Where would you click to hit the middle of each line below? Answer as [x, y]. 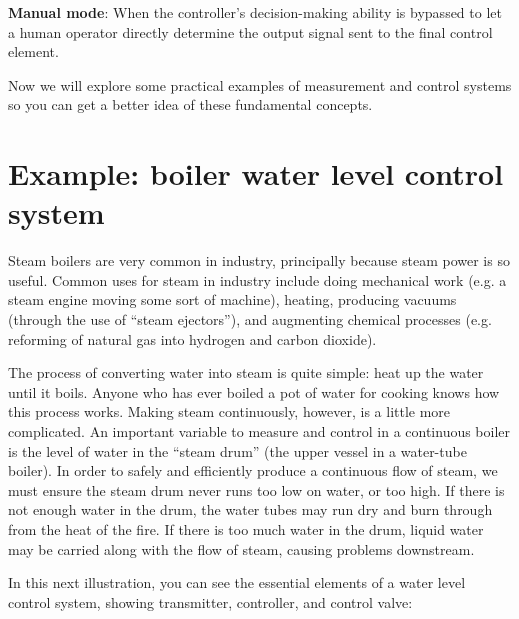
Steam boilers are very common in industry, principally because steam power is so [259, 260]
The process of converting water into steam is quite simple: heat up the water [246, 372]
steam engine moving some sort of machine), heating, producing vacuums [232, 299]
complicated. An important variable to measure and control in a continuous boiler [259, 431]
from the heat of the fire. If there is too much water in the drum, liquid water [246, 529]
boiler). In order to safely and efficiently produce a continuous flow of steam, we [253, 470]
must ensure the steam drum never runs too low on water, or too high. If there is [256, 489]
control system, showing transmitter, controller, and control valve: [210, 601]
